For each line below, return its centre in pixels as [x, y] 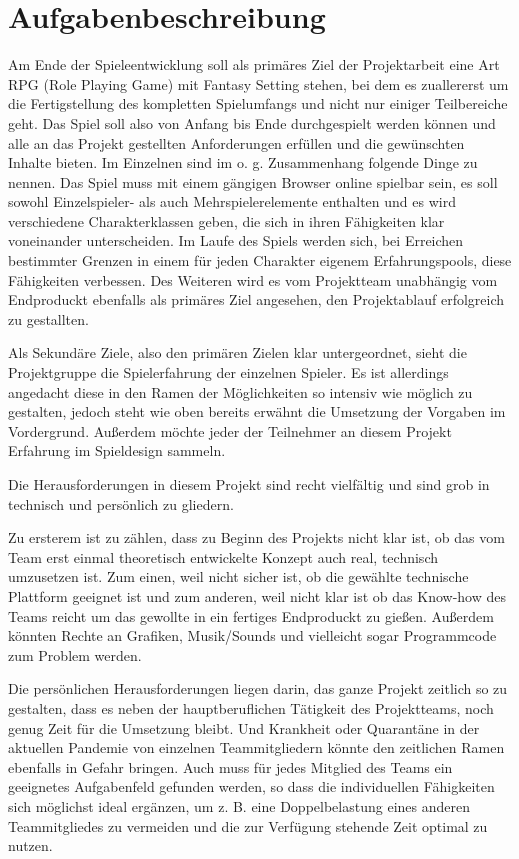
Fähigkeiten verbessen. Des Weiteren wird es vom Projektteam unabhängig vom [253, 279]
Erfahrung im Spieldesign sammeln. [117, 450]
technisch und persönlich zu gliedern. [121, 503]
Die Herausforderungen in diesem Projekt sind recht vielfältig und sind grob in [249, 484]
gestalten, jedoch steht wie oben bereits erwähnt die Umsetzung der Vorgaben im [257, 411]
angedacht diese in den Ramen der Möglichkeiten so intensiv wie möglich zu [240, 391]
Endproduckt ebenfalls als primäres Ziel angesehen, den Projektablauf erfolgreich [256, 299]
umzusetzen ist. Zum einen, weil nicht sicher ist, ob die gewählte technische [238, 576]
